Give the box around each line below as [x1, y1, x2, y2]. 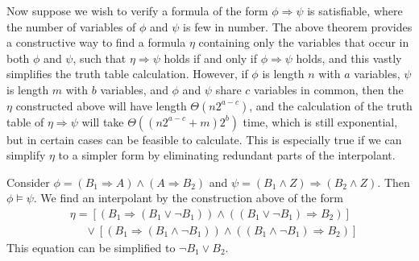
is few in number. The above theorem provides [183, 18, 413, 35]
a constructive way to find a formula [6, 34, 186, 51]
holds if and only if [164, 49, 258, 66]
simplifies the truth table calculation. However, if [6, 65, 248, 82]
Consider [6, 173, 50, 190]
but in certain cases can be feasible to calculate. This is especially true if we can [6, 130, 402, 147]
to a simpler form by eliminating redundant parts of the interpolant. [58, 147, 396, 164]
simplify [6, 147, 46, 164]
